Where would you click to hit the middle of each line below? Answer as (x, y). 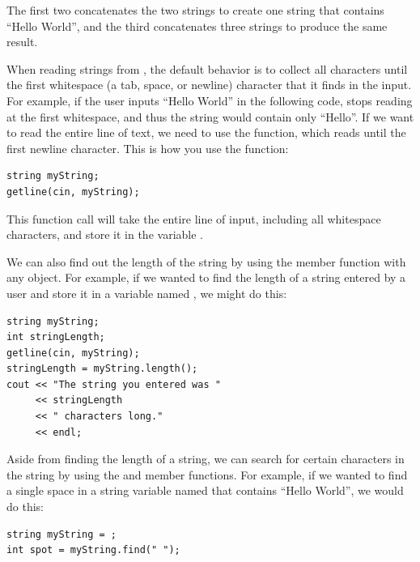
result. (22, 42)
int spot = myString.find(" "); (93, 550)
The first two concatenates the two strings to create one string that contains (195, 10)
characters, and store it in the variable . (105, 234)
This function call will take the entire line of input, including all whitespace (194, 218)
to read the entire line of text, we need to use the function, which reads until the (206, 132)
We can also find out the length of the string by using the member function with (206, 261)
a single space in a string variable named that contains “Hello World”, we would (205, 490)
